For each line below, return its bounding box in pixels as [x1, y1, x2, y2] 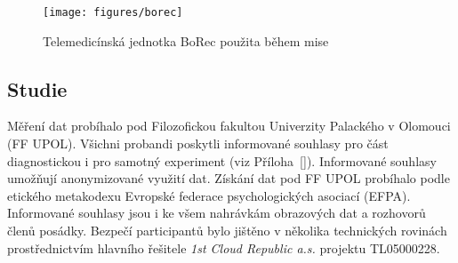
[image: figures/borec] [43, 6, 183, 19]
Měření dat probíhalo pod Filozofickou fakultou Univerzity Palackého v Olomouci [7, 116, 451, 135]
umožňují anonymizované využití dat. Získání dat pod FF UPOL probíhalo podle [7, 169, 450, 187]
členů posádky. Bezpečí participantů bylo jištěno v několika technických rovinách [7, 221, 447, 240]
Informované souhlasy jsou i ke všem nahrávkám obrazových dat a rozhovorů [7, 203, 426, 222]
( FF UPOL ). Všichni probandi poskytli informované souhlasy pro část [7, 134, 389, 153]
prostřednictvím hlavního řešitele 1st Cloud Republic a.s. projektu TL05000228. [7, 238, 440, 257]
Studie [7, 75, 68, 102]
